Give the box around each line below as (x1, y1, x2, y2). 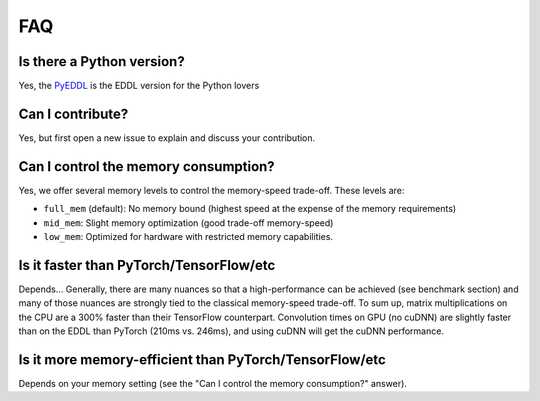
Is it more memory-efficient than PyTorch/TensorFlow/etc (18, 351, 387, 368)
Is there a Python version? (18, 53, 185, 70)
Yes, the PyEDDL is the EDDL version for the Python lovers (18, 80, 260, 92)
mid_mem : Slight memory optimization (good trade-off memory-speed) (43, 216, 334, 229)
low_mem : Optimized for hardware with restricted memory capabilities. (43, 231, 334, 243)
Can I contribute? (18, 105, 129, 122)
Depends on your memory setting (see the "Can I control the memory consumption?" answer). (18, 378, 407, 390)
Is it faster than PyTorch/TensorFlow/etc (18, 256, 276, 274)
